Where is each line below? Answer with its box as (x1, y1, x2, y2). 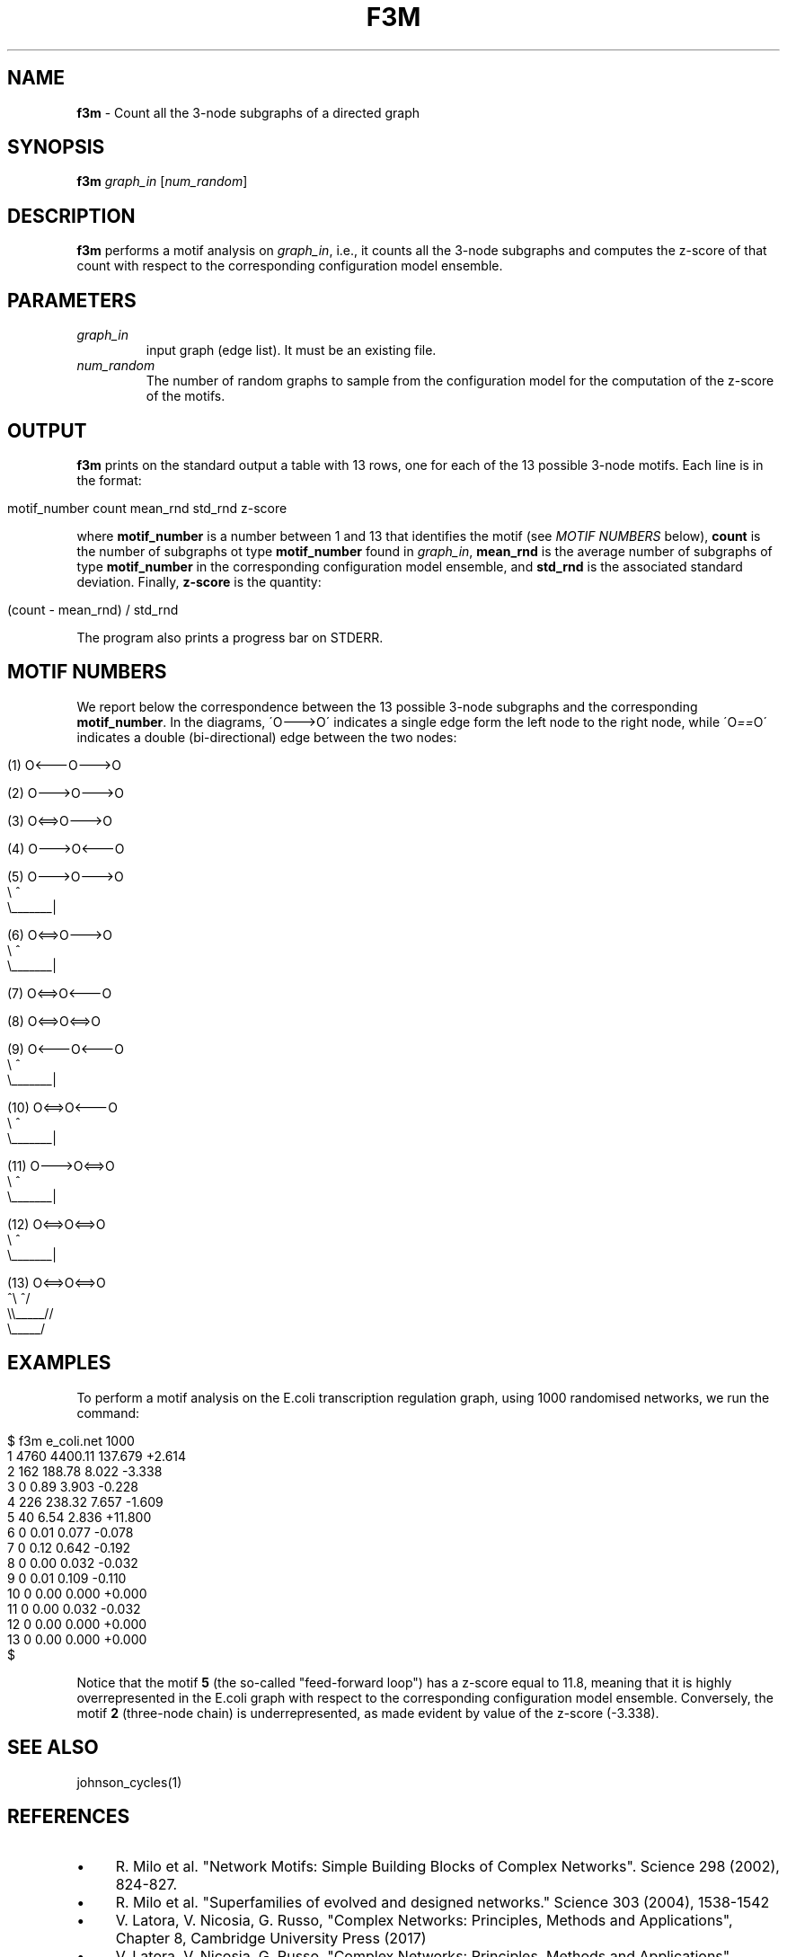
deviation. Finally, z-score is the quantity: (76, 573, 322, 589)
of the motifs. (146, 388, 225, 404)
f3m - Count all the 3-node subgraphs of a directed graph (76, 104, 420, 120)
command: (76, 1404, 140, 1421)
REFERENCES (7, 1804, 130, 1828)
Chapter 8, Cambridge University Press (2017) (115, 1929, 427, 1948)
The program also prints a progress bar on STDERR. (76, 629, 384, 645)
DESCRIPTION (7, 204, 136, 227)
